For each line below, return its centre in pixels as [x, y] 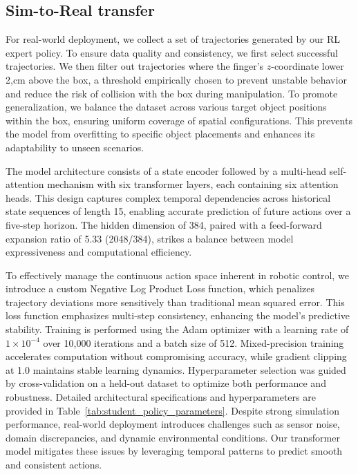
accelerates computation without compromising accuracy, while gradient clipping [176, 356]
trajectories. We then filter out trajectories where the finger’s [135, 66]
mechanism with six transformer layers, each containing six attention [193, 184]
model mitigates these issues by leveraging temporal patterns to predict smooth [174, 451]
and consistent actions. [54, 465]
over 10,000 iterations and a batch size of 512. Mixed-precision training [194, 342]
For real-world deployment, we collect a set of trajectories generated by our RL [173, 39]
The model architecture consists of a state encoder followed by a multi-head [166, 170]
